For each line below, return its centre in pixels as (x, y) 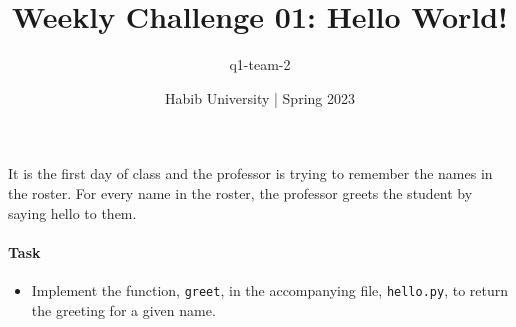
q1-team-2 (260, 64)
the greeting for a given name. (123, 309)
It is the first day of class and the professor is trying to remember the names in (250, 173)
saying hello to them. (72, 212)
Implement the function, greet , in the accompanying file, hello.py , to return (270, 289)
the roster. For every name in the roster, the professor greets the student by (240, 192)
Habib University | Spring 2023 (260, 97)
